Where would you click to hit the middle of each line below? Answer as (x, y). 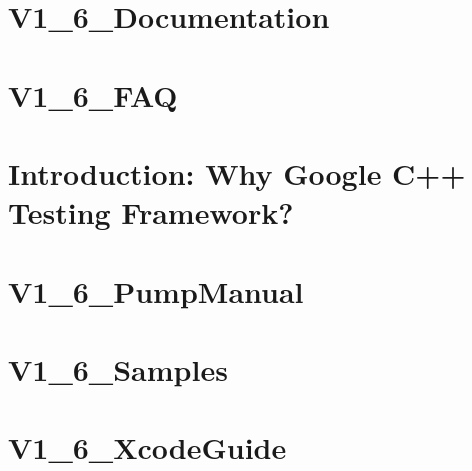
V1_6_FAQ (93, 94)
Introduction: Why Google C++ (237, 172)
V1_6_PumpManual (156, 290)
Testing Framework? (151, 212)
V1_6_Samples (118, 368)
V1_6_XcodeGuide (147, 447)
